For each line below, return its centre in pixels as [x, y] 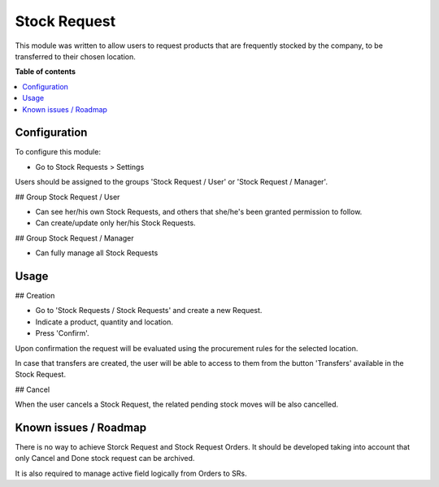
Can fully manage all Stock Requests [97, 253]
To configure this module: [58, 152]
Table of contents [46, 72]
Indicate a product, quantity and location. [104, 322]
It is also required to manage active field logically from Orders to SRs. [131, 473]
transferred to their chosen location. [75, 56]
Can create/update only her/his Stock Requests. [115, 223]
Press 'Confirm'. [62, 333]
